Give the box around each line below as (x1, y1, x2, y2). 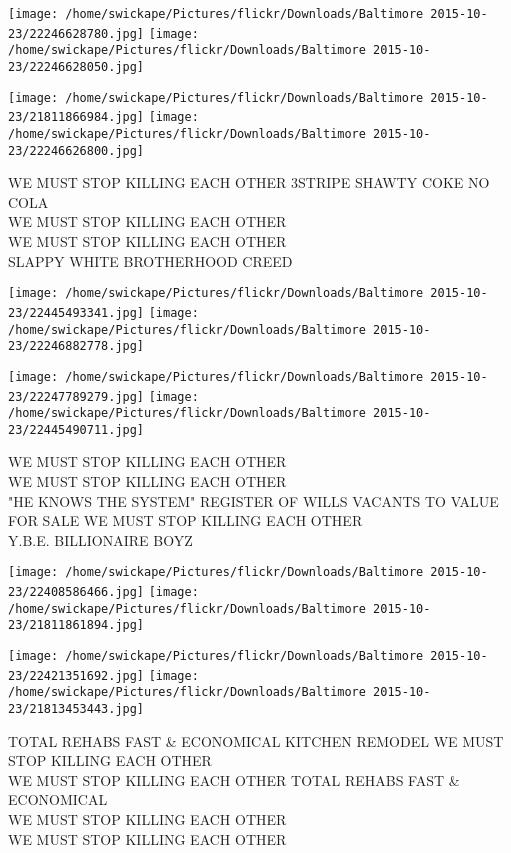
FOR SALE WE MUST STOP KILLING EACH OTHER (8, 510, 363, 531)
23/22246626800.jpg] (8, 143, 145, 158)
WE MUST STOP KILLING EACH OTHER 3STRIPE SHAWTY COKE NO (8, 172, 490, 193)
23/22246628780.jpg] (8, 26, 145, 41)
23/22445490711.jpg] (8, 422, 145, 437)
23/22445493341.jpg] (8, 305, 145, 320)
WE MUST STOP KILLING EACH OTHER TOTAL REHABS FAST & (8, 769, 460, 790)
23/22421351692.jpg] (8, 668, 145, 683)
